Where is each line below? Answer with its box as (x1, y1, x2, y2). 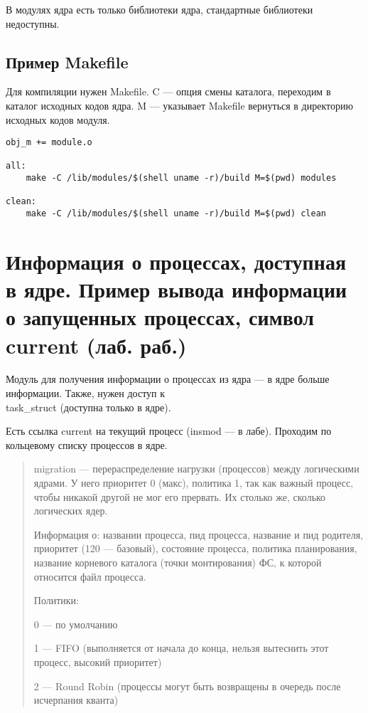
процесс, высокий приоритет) (33, 654, 162, 669)
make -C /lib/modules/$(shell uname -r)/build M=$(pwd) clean (26, 208, 327, 219)
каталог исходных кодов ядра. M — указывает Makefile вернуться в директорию (6, 97, 353, 112)
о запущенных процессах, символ (6, 302, 315, 332)
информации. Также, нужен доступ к (6, 386, 166, 401)
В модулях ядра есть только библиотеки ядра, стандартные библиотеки (6, 2, 313, 16)
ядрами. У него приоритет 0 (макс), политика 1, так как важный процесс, (33, 475, 354, 490)
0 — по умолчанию (33, 616, 118, 631)
